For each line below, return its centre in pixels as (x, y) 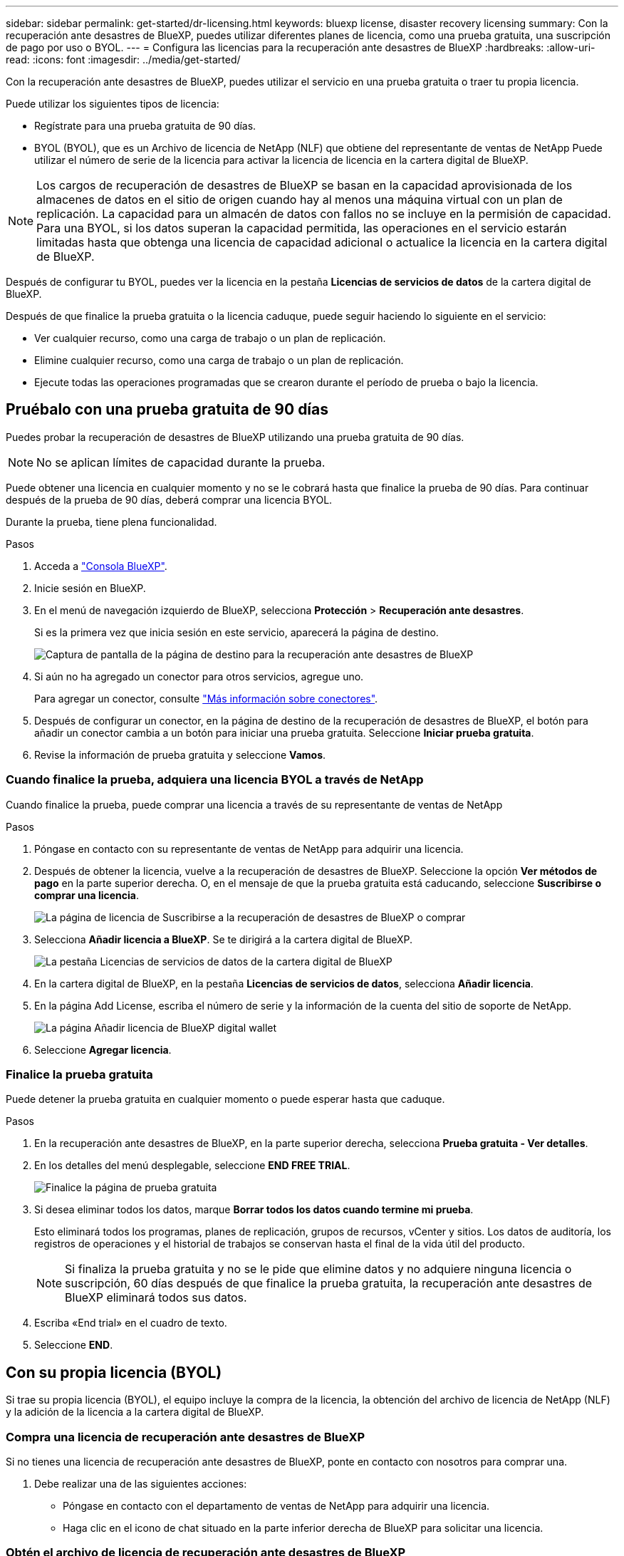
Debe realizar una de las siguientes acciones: (141, 1483)
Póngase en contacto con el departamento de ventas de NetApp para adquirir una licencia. (276, 1505)
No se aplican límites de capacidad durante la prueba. (181, 462)
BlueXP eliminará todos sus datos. (156, 1298)
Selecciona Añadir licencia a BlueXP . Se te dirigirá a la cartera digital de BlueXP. (224, 939)
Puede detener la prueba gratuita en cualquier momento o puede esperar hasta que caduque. (225, 1099)
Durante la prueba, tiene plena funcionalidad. (111, 522)
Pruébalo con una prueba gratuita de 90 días (167, 410)
